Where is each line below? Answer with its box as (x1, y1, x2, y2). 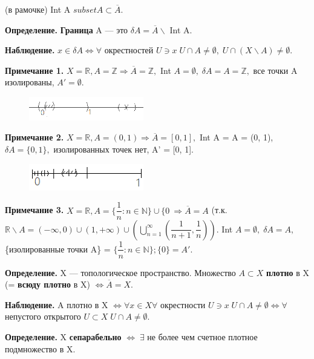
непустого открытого (5, 310, 81, 323)
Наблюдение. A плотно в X (5, 298, 108, 311)
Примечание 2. (5, 131, 64, 143)
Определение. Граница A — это (5, 23, 128, 36)
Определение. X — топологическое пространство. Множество (5, 266, 236, 278)
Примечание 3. (5, 203, 64, 216)
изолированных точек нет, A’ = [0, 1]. (53, 143, 194, 156)
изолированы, (5, 76, 54, 88)
